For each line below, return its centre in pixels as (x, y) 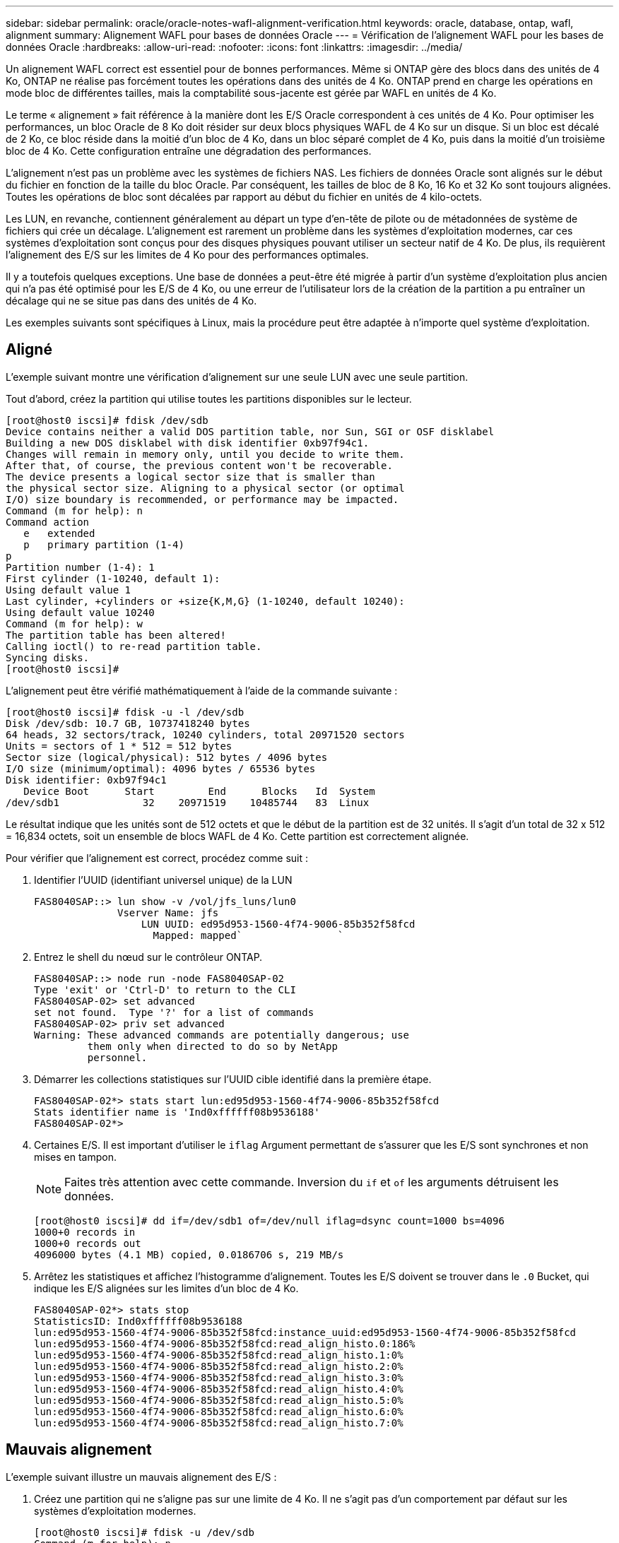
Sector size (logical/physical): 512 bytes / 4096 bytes (167, 757)
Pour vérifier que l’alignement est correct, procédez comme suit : (157, 858)
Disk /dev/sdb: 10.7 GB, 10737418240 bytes (128, 723)
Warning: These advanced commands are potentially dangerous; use (222, 1035)
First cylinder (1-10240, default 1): (113, 578)
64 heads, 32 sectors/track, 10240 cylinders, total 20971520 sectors (205, 734)
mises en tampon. (75, 1157)
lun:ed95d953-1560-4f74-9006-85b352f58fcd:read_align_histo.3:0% (219, 1377)
